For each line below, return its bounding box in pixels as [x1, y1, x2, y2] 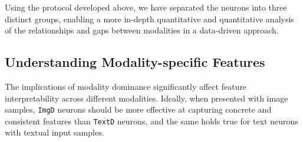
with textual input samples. [5, 126, 104, 138]
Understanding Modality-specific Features [5, 53, 265, 71]
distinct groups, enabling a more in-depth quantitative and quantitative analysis [5, 12, 294, 25]
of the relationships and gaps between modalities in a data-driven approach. [5, 24, 279, 36]
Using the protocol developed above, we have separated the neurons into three [5, 1, 287, 13]
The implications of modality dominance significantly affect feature [5, 80, 247, 92]
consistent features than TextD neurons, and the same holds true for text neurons [5, 114, 298, 127]
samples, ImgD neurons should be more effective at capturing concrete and [5, 103, 272, 116]
